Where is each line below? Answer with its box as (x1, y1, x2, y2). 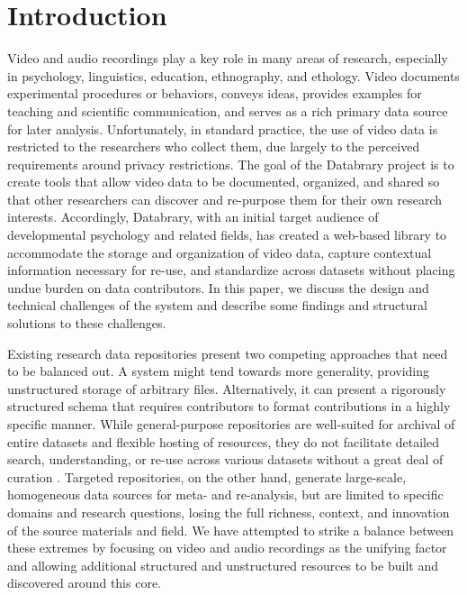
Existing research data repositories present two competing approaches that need (7, 343, 448, 362)
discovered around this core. (7, 573, 161, 592)
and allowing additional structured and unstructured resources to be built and (7, 555, 438, 574)
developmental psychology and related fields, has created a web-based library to (7, 225, 447, 244)
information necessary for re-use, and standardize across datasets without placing (7, 261, 455, 279)
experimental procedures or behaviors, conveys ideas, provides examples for (7, 84, 422, 103)
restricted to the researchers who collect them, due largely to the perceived (7, 137, 420, 156)
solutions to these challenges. (7, 314, 166, 333)
